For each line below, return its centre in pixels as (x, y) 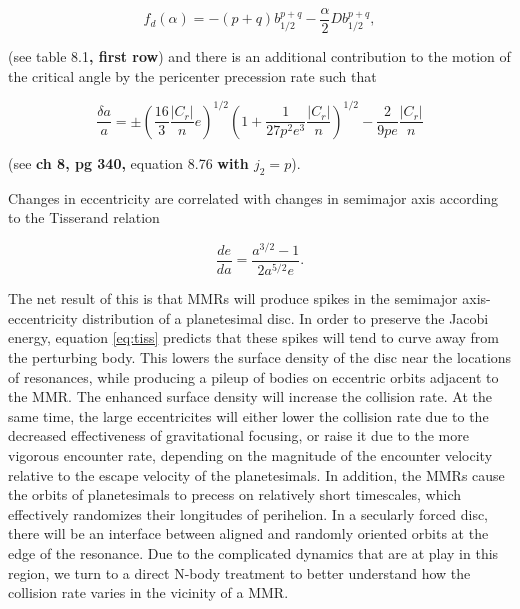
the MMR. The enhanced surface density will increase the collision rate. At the (250, 396)
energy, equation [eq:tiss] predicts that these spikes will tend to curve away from (253, 337)
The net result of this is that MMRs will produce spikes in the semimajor (233, 298)
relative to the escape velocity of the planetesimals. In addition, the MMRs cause (256, 474)
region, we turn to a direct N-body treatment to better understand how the (239, 572)
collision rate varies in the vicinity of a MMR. (148, 592)
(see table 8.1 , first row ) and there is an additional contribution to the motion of (259, 56)
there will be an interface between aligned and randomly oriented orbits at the (248, 533)
